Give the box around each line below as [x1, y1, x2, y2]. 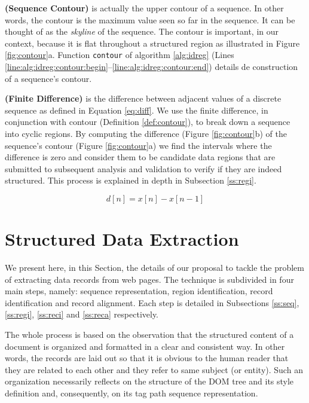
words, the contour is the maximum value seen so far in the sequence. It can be [5, 13, 295, 26]
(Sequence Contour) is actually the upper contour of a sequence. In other [5, 2, 284, 14]
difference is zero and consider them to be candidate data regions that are [5, 151, 276, 163]
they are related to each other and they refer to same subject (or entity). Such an [5, 363, 303, 375]
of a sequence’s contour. [5, 72, 92, 84]
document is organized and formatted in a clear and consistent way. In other [5, 340, 285, 352]
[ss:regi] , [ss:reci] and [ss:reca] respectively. [5, 308, 159, 320]
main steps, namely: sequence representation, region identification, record [5, 285, 273, 297]
